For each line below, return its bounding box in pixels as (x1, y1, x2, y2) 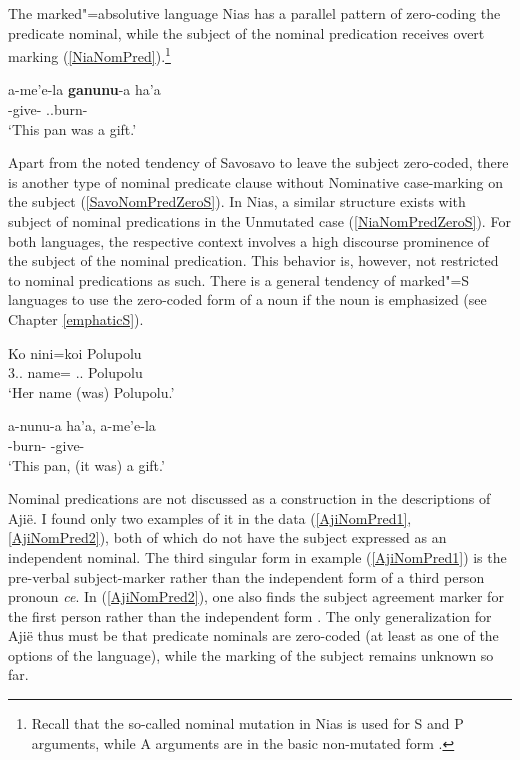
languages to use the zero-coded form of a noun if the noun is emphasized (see (8, 289, 487, 310)
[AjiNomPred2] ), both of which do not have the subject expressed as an (8, 527, 447, 548)
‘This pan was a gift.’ (8, 118, 137, 139)
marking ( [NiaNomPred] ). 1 (8, 43, 171, 66)
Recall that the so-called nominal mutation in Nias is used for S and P (31, 713, 464, 734)
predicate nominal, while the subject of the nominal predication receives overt (8, 22, 485, 43)
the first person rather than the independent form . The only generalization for (8, 605, 492, 626)
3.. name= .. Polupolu (8, 362, 143, 383)
